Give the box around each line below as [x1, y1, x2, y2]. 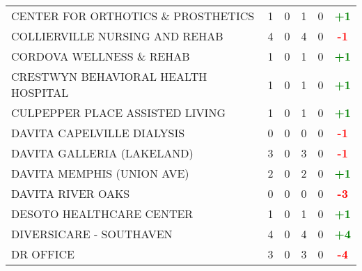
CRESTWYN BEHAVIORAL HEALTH [11, 68, 207, 84]
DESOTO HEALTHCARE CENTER [11, 206, 194, 222]
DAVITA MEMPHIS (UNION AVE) [11, 165, 189, 181]
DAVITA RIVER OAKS [11, 185, 130, 201]
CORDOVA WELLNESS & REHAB [11, 48, 190, 64]
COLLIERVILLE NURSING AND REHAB [11, 28, 223, 44]
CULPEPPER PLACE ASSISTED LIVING [11, 104, 226, 121]
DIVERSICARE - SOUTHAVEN [11, 226, 173, 242]
